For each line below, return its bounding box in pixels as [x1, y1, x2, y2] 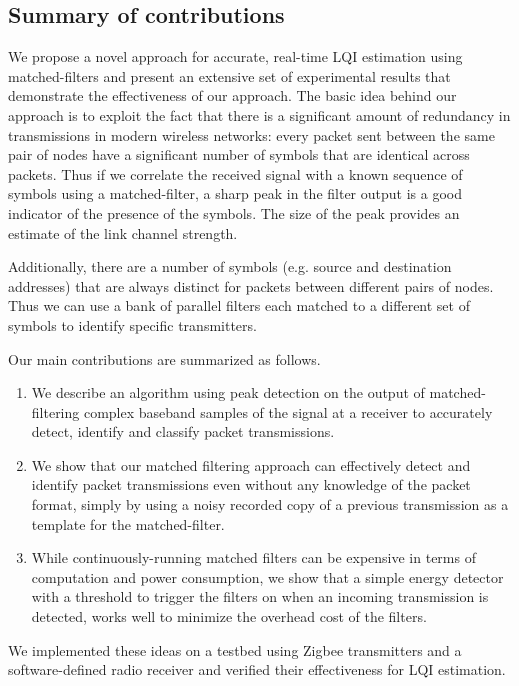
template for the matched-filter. [31, 513, 225, 534]
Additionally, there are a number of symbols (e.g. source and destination [8, 256, 452, 277]
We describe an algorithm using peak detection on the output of [31, 382, 425, 403]
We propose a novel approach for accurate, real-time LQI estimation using [8, 46, 463, 67]
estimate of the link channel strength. [8, 222, 238, 243]
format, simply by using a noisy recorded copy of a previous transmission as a [31, 494, 509, 515]
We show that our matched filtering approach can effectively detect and [31, 454, 471, 475]
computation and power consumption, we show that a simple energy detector [31, 566, 504, 587]
